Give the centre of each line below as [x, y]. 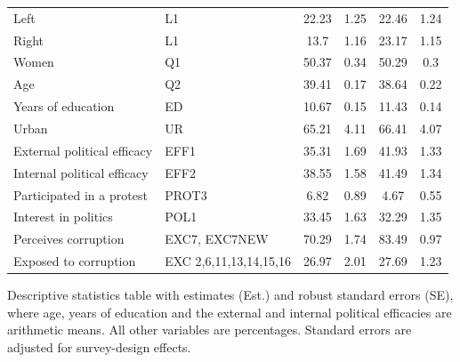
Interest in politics [63, 217]
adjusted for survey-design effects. [99, 346]
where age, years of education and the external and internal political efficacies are [230, 312]
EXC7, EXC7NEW [217, 239]
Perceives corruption [69, 239]
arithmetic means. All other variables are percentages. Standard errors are [210, 330]
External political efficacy [83, 150]
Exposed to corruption [75, 261]
